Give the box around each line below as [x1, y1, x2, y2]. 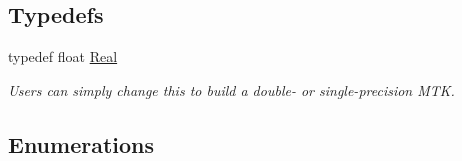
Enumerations [8, 128, 155, 159]
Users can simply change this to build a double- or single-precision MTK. [8, 79, 455, 100]
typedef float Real [8, 46, 118, 67]
